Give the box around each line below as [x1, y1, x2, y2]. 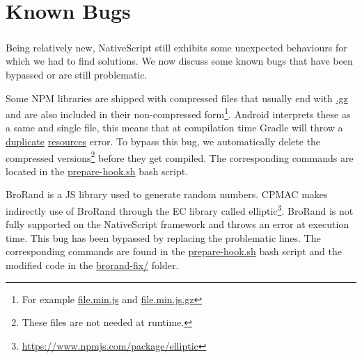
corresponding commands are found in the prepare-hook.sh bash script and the [6, 244, 342, 259]
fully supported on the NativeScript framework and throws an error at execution [6, 217, 349, 231]
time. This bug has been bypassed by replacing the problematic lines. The [6, 230, 321, 245]
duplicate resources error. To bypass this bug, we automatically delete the [6, 133, 321, 148]
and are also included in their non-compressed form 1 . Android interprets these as [6, 105, 351, 121]
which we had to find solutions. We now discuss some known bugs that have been [6, 54, 353, 68]
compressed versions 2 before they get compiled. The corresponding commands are [6, 148, 354, 165]
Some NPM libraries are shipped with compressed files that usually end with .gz [6, 90, 348, 105]
